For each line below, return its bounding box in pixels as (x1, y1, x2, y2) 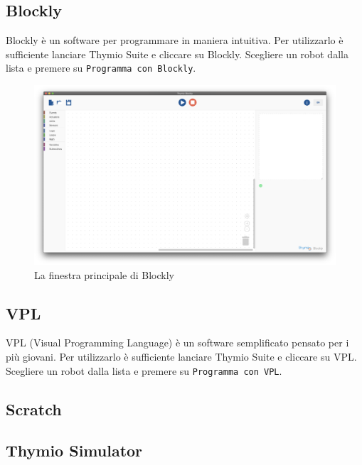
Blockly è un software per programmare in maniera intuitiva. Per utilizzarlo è (6, 33, 344, 48)
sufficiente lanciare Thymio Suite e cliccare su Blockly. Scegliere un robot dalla (6, 46, 348, 61)
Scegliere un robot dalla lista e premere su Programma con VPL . (6, 363, 282, 378)
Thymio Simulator (6, 439, 143, 461)
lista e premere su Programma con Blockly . (6, 60, 196, 75)
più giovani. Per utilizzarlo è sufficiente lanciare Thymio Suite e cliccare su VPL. (6, 349, 357, 364)
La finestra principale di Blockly (34, 267, 174, 282)
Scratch (6, 398, 62, 420)
